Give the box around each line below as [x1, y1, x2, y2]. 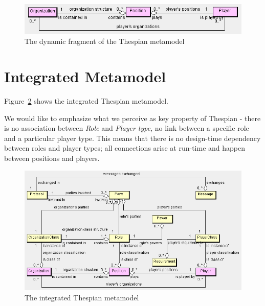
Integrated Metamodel [4, 66, 166, 87]
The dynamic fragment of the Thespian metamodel [25, 36, 185, 46]
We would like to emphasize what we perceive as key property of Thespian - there [4, 112, 261, 123]
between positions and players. [4, 153, 100, 163]
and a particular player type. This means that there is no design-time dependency [4, 132, 261, 143]
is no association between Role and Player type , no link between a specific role [4, 123, 249, 133]
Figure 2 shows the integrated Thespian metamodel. [4, 96, 168, 106]
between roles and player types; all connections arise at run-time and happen [4, 143, 246, 153]
